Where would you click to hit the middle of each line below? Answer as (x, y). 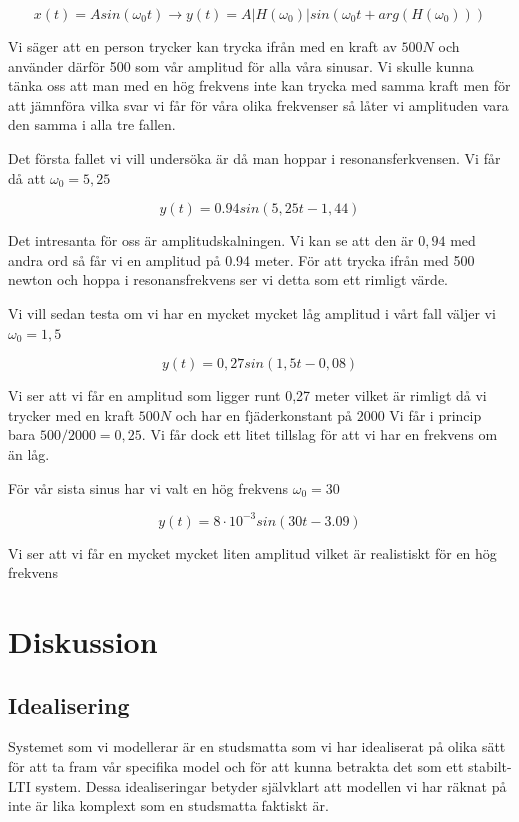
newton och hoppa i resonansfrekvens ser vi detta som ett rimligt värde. (228, 279)
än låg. (29, 453)
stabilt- (490, 765)
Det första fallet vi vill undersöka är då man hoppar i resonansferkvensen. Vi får (254, 157)
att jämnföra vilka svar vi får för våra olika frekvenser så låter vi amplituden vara (258, 104)
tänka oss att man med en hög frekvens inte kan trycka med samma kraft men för (259, 85)
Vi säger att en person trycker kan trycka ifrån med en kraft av (202, 46)
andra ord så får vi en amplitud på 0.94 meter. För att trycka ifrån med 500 (241, 259)
